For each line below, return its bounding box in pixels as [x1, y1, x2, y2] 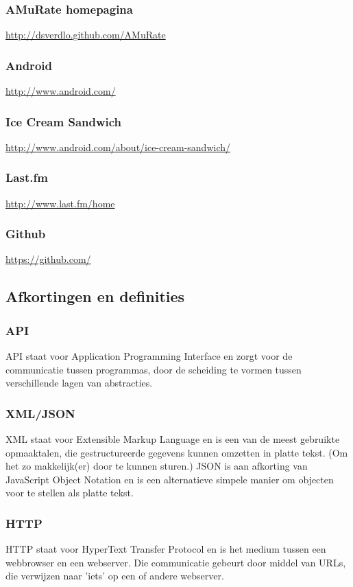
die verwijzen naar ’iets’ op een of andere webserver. [5, 568, 224, 583]
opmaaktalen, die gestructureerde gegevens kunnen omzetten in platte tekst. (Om [5, 445, 348, 459]
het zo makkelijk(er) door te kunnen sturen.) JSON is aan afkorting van [5, 459, 308, 473]
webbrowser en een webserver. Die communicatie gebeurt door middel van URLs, [5, 555, 346, 569]
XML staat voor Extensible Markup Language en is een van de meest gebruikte [5, 432, 340, 446]
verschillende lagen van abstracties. [5, 376, 153, 390]
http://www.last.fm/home [5, 196, 115, 210]
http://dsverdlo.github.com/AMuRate [5, 27, 166, 42]
